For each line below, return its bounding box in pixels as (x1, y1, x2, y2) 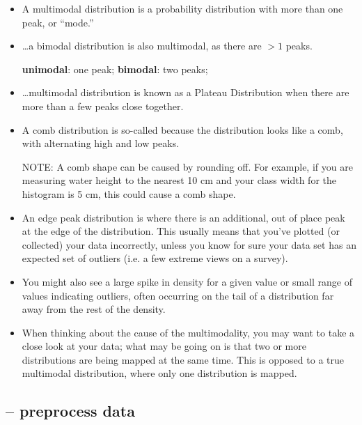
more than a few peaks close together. (22, 98, 184, 113)
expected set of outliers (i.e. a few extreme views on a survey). (22, 251, 288, 265)
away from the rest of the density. (22, 302, 166, 316)
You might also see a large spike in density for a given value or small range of (22, 274, 352, 288)
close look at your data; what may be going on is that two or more (22, 339, 306, 353)
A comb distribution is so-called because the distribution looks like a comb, (22, 122, 343, 137)
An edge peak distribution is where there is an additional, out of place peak (22, 210, 345, 224)
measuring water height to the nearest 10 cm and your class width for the (22, 173, 336, 187)
